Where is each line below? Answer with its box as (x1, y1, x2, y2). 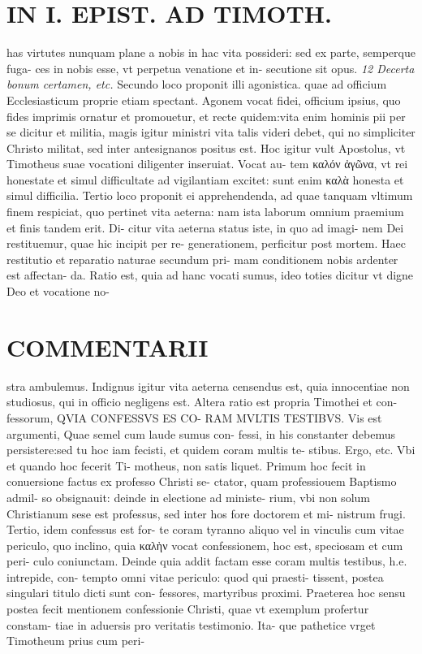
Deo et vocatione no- (6, 283, 110, 300)
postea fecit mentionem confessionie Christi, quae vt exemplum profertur (6, 600, 369, 617)
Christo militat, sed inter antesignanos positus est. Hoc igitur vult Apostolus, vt (6, 139, 406, 156)
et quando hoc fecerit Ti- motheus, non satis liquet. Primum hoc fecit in (6, 457, 366, 474)
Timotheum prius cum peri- (6, 632, 145, 649)
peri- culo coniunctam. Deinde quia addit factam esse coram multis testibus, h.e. (6, 552, 407, 570)
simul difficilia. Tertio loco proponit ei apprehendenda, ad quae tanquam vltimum (6, 187, 413, 204)
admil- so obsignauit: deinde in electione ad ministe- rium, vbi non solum (6, 488, 370, 505)
